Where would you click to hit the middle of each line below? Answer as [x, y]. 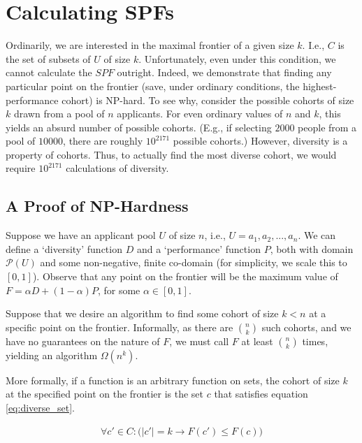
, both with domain [312, 248]
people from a [327, 127]
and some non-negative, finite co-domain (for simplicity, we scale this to [194, 262]
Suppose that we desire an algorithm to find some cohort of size [142, 313]
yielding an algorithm [52, 355]
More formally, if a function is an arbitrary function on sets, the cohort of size [173, 380]
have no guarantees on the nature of [83, 341]
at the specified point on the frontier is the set [105, 394]
